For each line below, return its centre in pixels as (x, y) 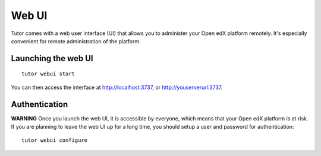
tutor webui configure (55, 140)
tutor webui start (48, 74)
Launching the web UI (52, 58)
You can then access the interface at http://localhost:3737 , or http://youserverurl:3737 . (117, 87)
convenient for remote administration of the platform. (76, 41)
